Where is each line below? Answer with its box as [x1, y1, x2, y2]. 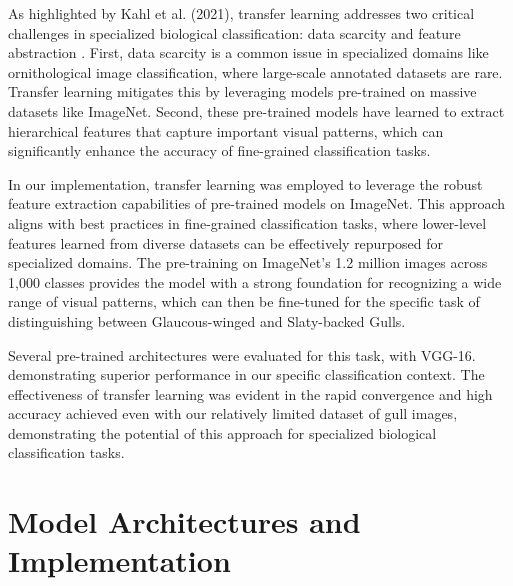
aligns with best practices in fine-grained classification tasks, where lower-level [8, 212, 487, 233]
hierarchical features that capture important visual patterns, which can [8, 120, 444, 141]
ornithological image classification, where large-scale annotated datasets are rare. [8, 61, 503, 82]
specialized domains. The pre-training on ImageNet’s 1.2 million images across [8, 252, 488, 273]
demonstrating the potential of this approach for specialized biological [8, 422, 437, 443]
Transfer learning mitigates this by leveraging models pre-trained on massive [8, 81, 477, 102]
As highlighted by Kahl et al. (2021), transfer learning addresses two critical [8, 3, 475, 23]
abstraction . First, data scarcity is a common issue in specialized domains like [8, 42, 489, 63]
